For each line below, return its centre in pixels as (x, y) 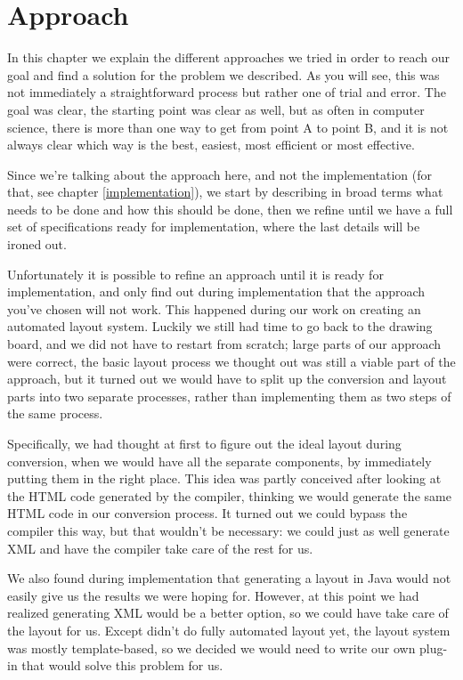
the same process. (55, 413)
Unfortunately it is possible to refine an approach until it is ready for (195, 274)
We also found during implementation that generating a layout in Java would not (229, 578)
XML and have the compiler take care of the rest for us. (160, 548)
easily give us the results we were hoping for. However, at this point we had (213, 595)
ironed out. (37, 244)
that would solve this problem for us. (122, 665)
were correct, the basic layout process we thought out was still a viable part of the (231, 361)
